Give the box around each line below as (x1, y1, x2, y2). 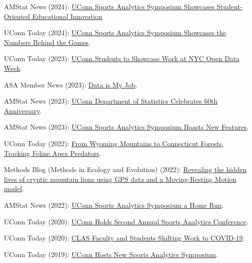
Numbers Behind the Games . (4, 37, 91, 47)
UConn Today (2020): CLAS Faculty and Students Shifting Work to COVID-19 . (4, 233, 245, 243)
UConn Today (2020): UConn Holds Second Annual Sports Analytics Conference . (4, 216, 249, 226)
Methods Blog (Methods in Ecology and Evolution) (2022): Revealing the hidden (4, 164, 247, 175)
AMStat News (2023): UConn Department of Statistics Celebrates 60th (4, 96, 218, 106)
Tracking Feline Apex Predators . (4, 148, 101, 158)
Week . (4, 63, 22, 73)
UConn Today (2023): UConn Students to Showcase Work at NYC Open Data (4, 53, 240, 64)
